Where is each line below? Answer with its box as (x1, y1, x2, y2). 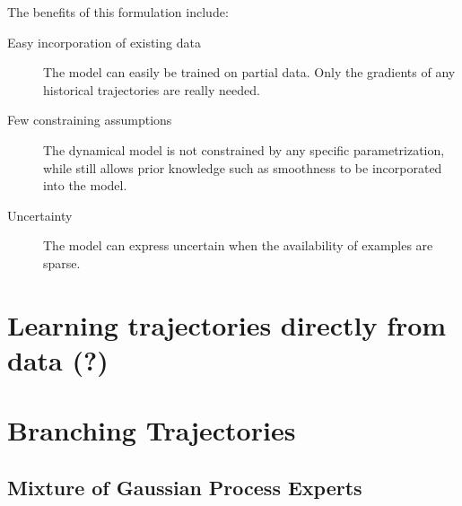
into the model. (43, 176, 127, 195)
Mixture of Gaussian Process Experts (7, 473, 362, 501)
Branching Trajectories (7, 412, 296, 449)
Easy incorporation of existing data (7, 32, 201, 51)
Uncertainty (7, 205, 73, 224)
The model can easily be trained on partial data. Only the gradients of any (43, 63, 456, 82)
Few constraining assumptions (7, 110, 172, 129)
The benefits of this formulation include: (7, 3, 229, 21)
